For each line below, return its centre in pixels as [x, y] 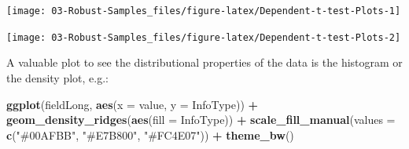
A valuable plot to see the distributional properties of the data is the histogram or [204, 62]
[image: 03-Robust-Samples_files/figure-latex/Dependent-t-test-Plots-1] [204, 11]
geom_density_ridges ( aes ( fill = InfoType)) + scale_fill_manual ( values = [201, 120]
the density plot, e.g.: [57, 77]
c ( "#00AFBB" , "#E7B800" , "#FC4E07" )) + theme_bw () [150, 134]
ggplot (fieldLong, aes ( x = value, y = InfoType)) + [133, 104]
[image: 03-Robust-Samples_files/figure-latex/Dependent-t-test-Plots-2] [204, 37]
